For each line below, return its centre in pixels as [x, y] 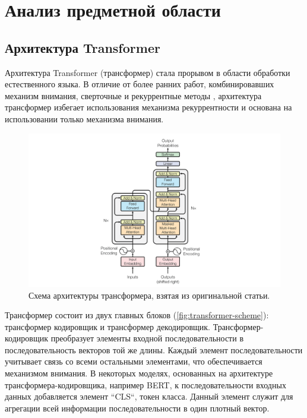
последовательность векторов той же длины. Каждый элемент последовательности [154, 349]
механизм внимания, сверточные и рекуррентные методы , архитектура [133, 95]
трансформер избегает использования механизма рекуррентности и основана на [148, 107]
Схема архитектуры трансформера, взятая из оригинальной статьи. [149, 295]
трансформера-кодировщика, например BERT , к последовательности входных [145, 384]
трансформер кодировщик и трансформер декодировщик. [107, 326]
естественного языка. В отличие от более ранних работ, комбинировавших [140, 84]
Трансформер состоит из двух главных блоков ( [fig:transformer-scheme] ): [137, 315]
